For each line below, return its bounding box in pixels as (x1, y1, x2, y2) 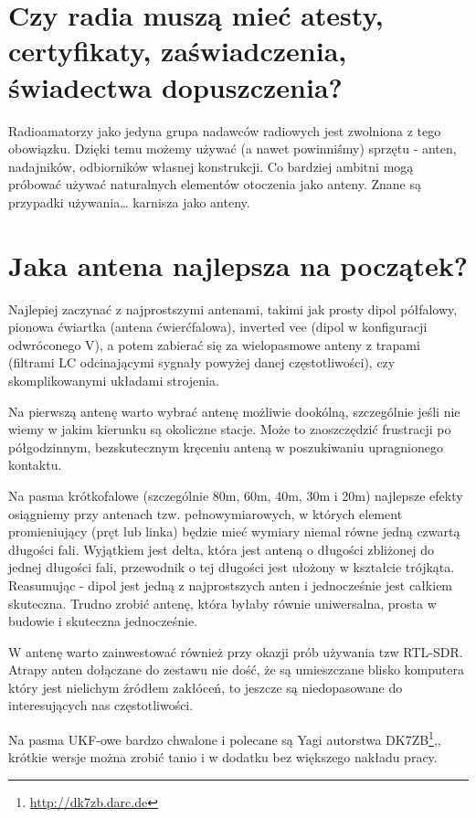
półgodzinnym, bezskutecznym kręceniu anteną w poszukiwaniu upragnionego (8, 437, 443, 456)
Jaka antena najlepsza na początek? (8, 246, 468, 283)
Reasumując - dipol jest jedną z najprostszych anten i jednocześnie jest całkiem (8, 575, 453, 594)
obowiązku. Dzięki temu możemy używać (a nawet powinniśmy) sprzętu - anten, (8, 139, 457, 158)
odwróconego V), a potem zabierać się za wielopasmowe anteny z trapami (8, 335, 420, 354)
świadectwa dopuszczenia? (8, 68, 343, 105)
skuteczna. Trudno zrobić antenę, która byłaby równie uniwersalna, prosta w (8, 593, 437, 612)
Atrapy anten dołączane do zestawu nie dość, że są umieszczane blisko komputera (8, 660, 464, 679)
